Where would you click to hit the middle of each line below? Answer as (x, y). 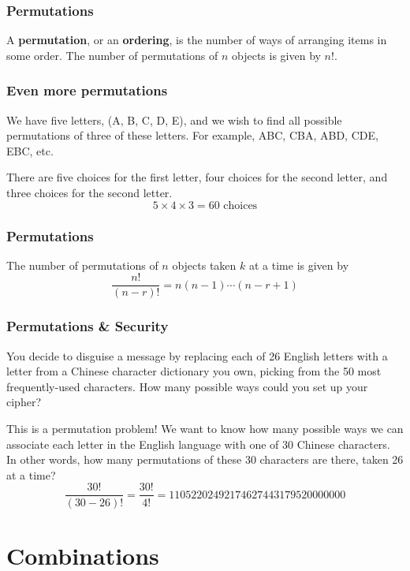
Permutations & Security (88, 326)
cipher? (24, 402)
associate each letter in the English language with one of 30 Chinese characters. (198, 444)
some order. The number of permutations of (112, 55)
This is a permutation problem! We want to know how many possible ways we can (205, 429)
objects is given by (276, 55)
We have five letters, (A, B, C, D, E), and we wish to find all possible (174, 119)
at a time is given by (299, 265)
